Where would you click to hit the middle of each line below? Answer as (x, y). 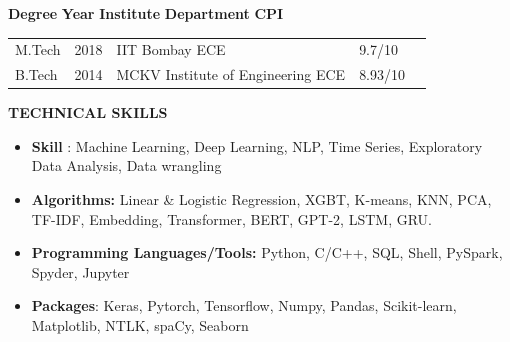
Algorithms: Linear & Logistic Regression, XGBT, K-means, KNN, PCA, (261, 199)
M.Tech (38, 49)
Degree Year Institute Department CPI (146, 13)
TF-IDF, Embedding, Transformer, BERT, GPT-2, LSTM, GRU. (231, 218)
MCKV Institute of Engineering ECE (231, 74)
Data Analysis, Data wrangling (126, 165)
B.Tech (36, 74)
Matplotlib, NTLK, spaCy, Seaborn (140, 325)
